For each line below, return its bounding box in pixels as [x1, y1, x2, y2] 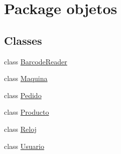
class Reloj [4, 123, 37, 134]
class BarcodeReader [4, 56, 67, 66]
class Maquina [4, 73, 48, 84]
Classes [4, 32, 42, 48]
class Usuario [4, 140, 44, 151]
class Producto [4, 107, 49, 117]
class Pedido [4, 90, 42, 100]
